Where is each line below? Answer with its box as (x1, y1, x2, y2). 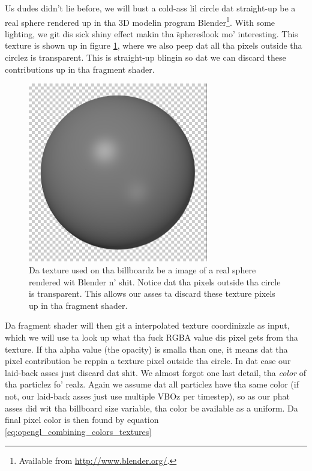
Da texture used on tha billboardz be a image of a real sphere (29, 263, 256, 276)
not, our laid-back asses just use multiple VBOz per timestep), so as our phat (5, 389, 290, 402)
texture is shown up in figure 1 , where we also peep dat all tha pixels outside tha (5, 39, 302, 52)
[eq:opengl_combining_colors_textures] (5, 425, 152, 437)
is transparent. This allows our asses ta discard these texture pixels (29, 287, 275, 300)
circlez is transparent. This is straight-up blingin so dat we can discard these (5, 51, 286, 64)
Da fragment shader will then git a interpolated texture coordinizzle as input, (5, 319, 290, 332)
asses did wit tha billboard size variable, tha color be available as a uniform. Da (5, 401, 298, 414)
